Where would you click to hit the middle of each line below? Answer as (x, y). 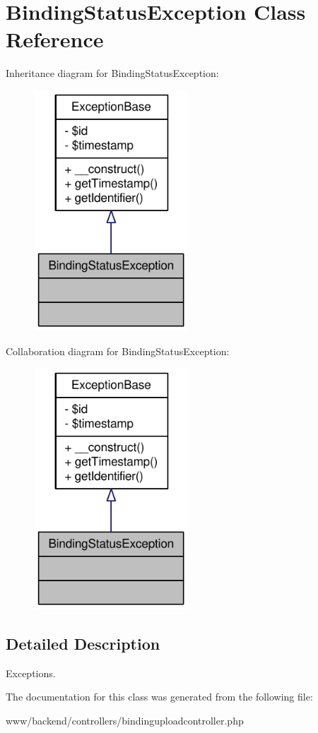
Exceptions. (31, 673)
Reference (55, 39)
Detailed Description (83, 644)
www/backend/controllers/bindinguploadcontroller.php (125, 721)
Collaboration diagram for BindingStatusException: (118, 351)
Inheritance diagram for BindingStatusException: (112, 73)
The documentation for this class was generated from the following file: (159, 697)
